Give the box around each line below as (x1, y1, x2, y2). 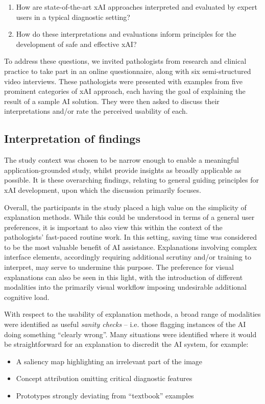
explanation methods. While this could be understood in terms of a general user (4, 212, 255, 222)
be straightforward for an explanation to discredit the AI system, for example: (4, 339, 249, 349)
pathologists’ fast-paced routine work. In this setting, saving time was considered (4, 232, 257, 242)
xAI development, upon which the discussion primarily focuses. (4, 184, 201, 195)
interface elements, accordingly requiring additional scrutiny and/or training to (4, 251, 251, 262)
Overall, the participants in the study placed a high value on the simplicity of (4, 201, 247, 212)
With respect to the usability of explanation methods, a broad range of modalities (4, 309, 261, 319)
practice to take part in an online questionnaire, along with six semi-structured (4, 65, 251, 76)
